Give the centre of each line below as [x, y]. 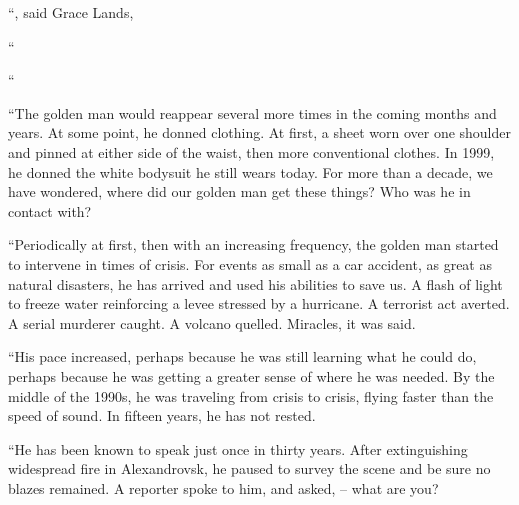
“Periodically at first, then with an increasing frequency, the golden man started [253, 244]
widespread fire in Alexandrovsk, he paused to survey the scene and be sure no [249, 468]
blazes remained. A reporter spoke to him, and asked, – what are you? [223, 487]
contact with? [50, 210]
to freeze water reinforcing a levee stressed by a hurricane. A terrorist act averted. [259, 303]
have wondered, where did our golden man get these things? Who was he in [239, 191]
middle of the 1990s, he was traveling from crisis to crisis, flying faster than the [251, 395]
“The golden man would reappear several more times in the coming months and [252, 112]
